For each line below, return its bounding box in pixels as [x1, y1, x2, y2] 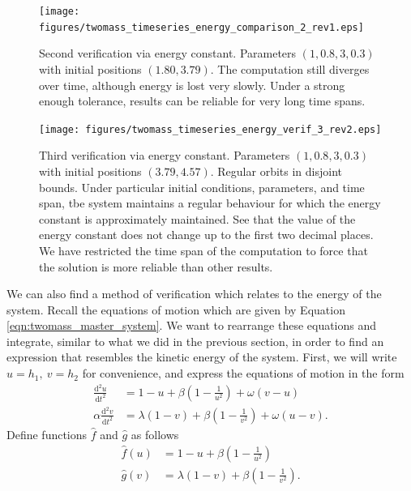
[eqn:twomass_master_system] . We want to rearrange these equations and [6, 317, 377, 334]
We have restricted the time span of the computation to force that [39, 241, 368, 258]
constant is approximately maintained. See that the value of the [39, 210, 356, 227]
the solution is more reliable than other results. [39, 258, 273, 275]
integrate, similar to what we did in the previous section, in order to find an [6, 332, 384, 349]
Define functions [6, 425, 88, 442]
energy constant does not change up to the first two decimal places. [39, 226, 374, 243]
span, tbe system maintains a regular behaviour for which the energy [39, 194, 381, 211]
